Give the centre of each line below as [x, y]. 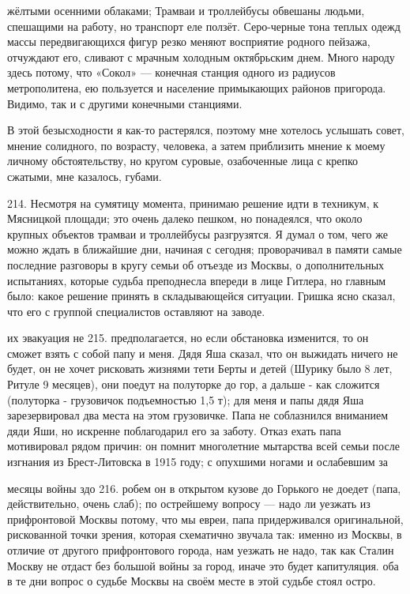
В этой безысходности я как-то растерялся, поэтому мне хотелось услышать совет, [206, 130]
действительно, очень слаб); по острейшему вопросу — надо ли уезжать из [189, 504]
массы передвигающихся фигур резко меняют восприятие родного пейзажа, [189, 41]
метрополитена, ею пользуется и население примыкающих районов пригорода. [197, 87]
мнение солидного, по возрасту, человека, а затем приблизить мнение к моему [196, 145]
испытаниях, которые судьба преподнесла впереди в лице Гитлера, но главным [197, 280]
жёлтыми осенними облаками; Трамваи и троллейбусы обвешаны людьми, [186, 10]
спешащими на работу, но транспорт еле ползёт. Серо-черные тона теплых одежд [204, 26]
